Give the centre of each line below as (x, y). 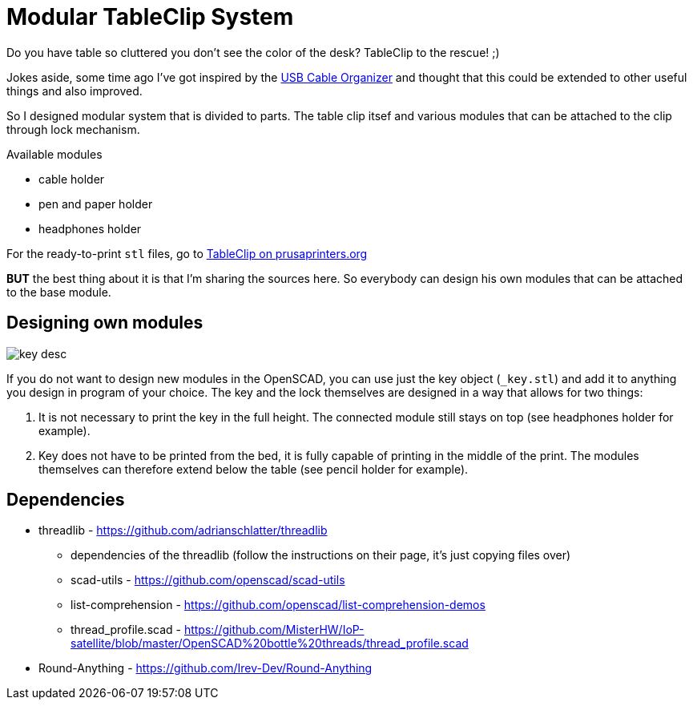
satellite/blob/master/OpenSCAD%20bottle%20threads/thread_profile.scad (270, 643)
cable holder (72, 179)
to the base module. (59, 292)
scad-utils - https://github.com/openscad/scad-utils (208, 580)
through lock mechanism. (73, 129)
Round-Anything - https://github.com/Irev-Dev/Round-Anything (205, 668)
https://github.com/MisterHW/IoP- (274, 630)
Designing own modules (105, 323)
